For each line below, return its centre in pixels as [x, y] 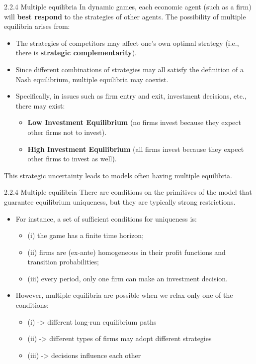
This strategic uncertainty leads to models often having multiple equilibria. [118, 175]
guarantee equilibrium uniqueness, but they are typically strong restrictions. [120, 201]
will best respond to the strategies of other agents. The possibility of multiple [125, 16]
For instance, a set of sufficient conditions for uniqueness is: [106, 218]
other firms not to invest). [67, 132]
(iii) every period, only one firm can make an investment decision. [128, 278]
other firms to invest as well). [72, 159]
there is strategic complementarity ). [76, 53]
